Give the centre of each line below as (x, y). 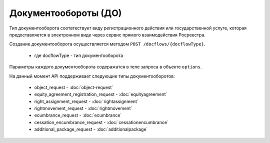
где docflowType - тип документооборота (79, 55)
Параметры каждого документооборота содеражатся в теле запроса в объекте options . (105, 67)
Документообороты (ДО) (65, 13)
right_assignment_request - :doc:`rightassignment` (86, 101)
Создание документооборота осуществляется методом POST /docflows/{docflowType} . (107, 44)
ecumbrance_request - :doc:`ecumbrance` (78, 115)
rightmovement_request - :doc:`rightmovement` (83, 108)
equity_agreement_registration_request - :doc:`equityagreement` (101, 94)
